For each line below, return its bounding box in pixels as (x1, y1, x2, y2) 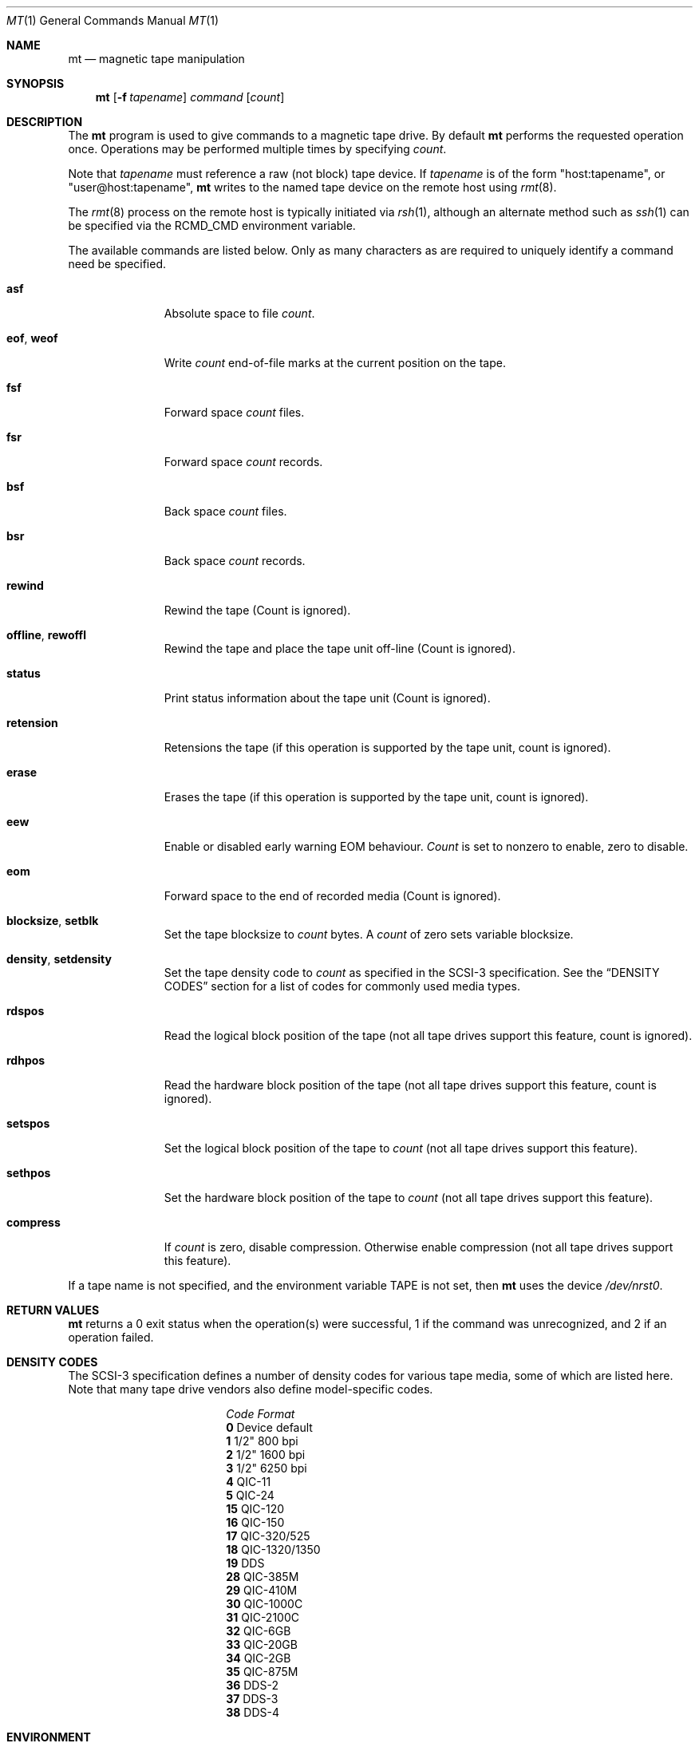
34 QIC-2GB (226, 1651, 291, 1665)
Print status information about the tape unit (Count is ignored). (164, 691, 491, 705)
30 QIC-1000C (226, 1597, 303, 1611)
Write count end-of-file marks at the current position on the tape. (164, 356, 506, 370)
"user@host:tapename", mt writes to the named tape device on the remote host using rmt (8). (68, 180, 557, 194)
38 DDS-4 (226, 1705, 279, 1719)
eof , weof (6, 331, 58, 345)
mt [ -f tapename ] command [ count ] (95, 90, 285, 104)
